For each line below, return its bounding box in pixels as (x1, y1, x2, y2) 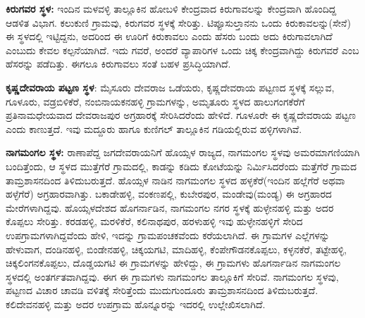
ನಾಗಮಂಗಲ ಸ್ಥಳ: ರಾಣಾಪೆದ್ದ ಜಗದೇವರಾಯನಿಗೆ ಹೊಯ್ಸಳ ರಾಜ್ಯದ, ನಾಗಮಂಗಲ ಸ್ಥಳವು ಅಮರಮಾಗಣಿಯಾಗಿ (6, 145, 360, 160)
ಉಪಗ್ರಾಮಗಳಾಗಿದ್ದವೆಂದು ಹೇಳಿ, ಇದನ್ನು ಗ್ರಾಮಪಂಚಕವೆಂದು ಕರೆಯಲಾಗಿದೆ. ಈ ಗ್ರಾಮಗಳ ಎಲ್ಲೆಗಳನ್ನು (6, 227, 330, 242)
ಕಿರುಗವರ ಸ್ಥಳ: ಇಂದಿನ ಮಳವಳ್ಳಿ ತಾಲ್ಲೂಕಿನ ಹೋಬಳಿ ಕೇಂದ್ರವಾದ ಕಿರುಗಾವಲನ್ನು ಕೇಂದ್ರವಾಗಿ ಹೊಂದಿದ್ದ (6, 1, 337, 15)
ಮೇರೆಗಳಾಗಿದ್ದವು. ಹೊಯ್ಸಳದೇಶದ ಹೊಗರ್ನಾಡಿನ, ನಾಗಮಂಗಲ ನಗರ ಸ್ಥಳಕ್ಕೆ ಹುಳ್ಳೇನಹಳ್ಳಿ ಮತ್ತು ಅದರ (6, 200, 334, 215)
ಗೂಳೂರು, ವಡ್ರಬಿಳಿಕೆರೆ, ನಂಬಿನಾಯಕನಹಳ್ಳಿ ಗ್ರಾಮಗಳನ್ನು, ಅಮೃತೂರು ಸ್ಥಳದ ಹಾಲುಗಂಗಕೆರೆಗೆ (6, 94, 305, 108)
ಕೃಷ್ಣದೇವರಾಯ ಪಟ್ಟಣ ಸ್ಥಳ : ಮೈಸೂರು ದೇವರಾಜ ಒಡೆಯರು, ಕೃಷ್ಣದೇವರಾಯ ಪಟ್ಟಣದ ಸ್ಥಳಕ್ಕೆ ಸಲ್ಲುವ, (6, 79, 335, 94)
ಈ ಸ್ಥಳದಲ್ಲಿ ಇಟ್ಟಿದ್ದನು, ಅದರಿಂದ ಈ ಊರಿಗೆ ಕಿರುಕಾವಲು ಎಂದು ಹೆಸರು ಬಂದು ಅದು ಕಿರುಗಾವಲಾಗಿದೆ (6, 29, 333, 44)
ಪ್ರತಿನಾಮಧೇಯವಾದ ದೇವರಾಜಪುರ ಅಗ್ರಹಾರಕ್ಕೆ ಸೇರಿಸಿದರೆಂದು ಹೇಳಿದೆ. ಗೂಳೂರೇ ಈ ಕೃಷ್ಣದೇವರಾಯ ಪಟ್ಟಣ (6, 108, 356, 122)
